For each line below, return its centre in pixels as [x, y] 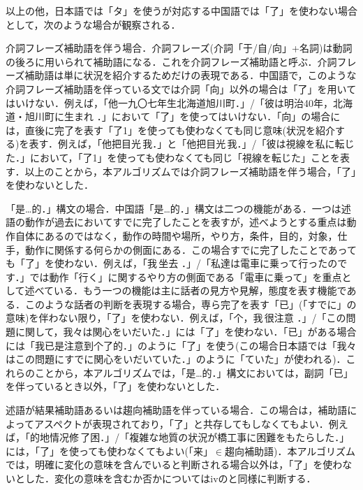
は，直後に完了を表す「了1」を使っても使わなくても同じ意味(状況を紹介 [170, 130]
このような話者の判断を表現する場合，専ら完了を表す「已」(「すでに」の [191, 304]
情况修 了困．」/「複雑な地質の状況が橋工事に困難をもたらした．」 [199, 437]
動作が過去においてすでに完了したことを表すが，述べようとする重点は [186, 222]
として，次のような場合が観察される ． [93, 24]
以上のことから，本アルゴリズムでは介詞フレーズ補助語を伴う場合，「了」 [190, 171]
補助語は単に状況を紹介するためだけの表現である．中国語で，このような [191, 75]
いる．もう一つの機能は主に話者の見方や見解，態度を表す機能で [200, 290]
